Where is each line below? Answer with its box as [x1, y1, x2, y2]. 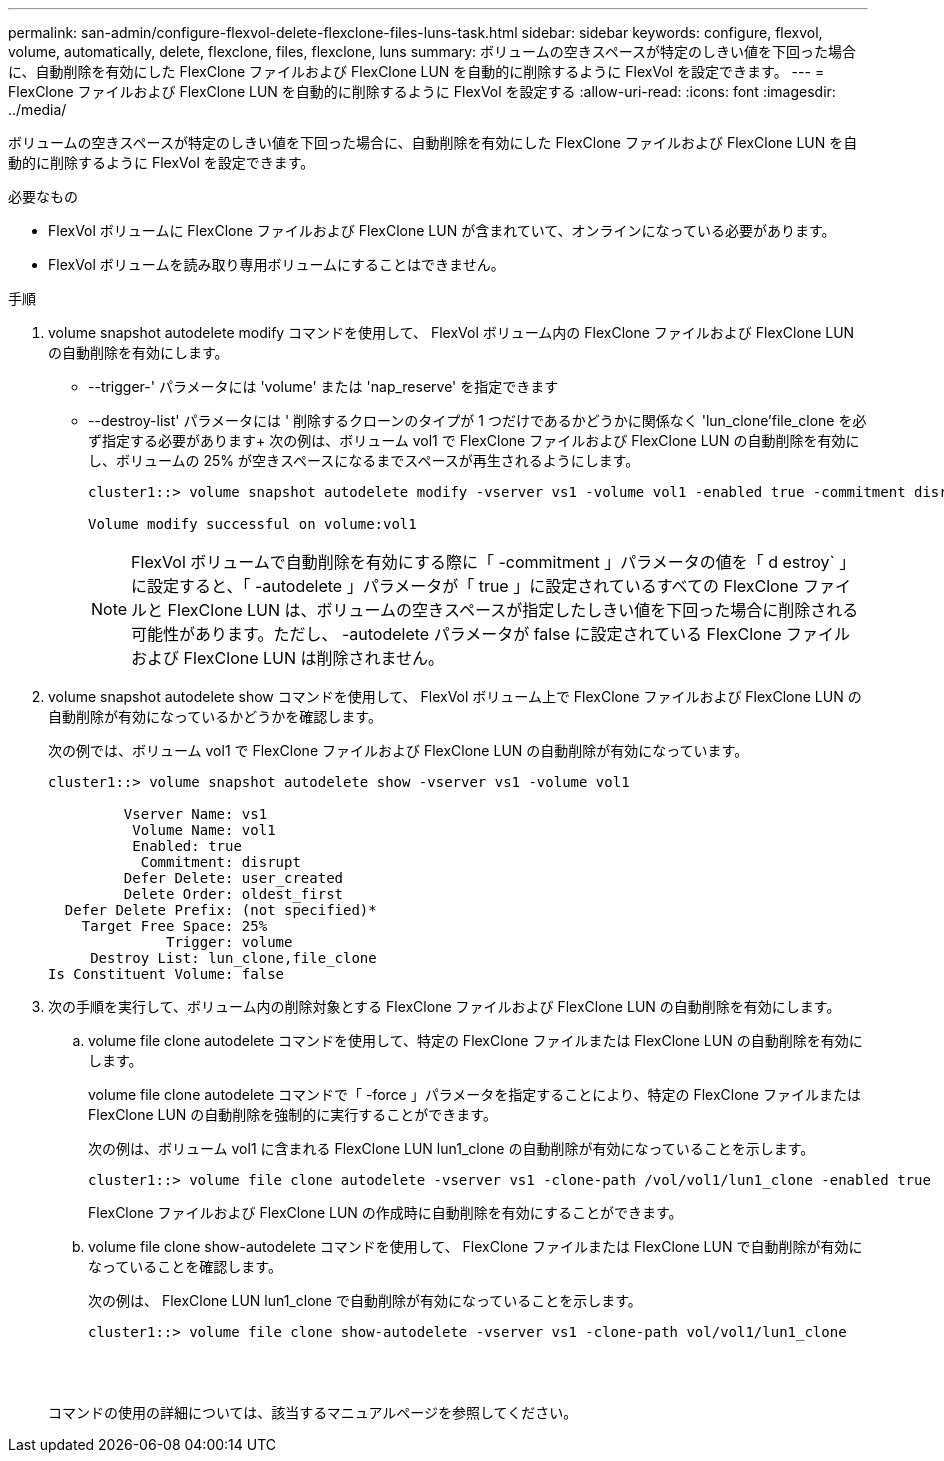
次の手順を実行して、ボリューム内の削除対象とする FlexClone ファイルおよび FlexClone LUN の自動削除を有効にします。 [48, 998, 841, 1015]
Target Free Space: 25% [81, 918, 268, 934]
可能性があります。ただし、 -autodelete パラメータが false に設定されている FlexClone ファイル [131, 624, 850, 644]
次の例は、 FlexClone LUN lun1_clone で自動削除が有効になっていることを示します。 [88, 1292, 642, 1309]
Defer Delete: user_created [123, 870, 344, 886]
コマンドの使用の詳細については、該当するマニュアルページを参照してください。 [48, 1404, 578, 1421]
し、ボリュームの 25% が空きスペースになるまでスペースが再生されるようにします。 [88, 452, 640, 469]
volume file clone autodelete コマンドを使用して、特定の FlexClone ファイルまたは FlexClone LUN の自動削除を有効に [88, 1032, 863, 1049]
